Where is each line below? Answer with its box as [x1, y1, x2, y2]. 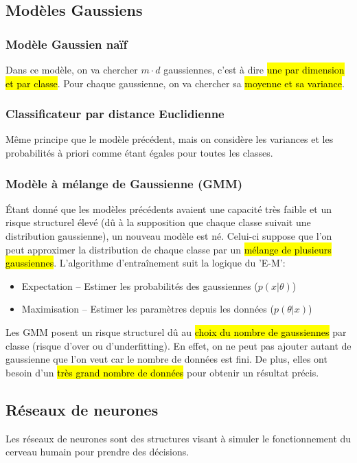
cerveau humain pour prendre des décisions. [5, 444, 189, 459]
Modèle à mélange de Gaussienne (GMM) [5, 174, 243, 192]
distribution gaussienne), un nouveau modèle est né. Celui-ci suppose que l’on [5, 229, 332, 242]
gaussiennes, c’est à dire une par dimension [163, 63, 345, 76]
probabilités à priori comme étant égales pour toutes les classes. [5, 146, 273, 159]
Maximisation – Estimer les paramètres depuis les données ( [21, 302, 274, 316]
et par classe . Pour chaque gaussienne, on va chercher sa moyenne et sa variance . [5, 76, 345, 90]
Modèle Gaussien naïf [5, 35, 128, 52]
